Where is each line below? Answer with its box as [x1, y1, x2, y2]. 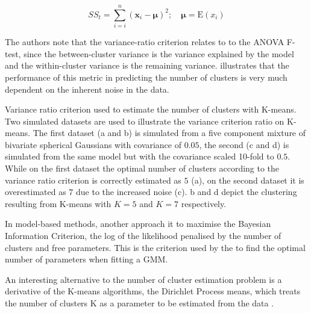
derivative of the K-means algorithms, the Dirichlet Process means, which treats [5, 285, 301, 297]
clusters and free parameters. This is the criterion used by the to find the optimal [5, 241, 306, 253]
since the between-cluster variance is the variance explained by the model [24, 47, 294, 60]
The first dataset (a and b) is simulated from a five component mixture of [33, 126, 306, 139]
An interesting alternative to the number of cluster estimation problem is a [5, 273, 282, 285]
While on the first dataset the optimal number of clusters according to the [5, 162, 280, 175]
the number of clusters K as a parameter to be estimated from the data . [5, 297, 274, 309]
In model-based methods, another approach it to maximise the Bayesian [5, 217, 271, 230]
